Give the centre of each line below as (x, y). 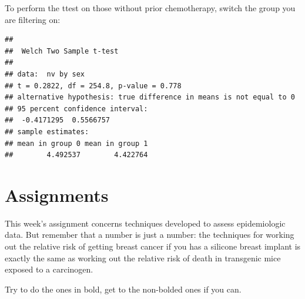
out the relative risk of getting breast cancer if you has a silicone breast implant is (153, 246)
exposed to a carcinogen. (49, 269)
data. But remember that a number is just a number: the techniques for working (150, 235)
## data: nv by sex (45, 74)
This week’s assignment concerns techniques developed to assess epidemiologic (145, 223)
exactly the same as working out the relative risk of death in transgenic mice (143, 258)
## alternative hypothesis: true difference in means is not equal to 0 (150, 97)
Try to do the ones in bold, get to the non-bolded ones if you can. (123, 289)
